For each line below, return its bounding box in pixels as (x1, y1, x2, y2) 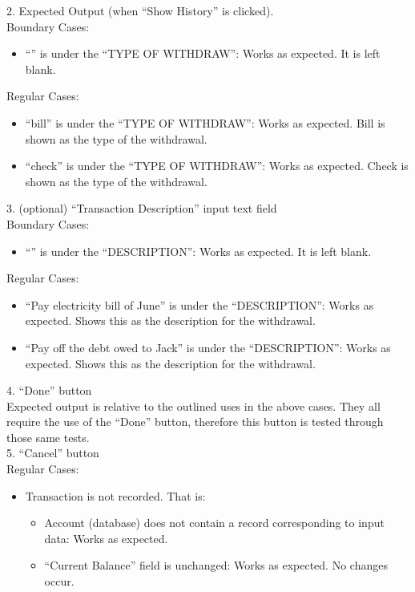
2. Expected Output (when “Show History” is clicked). (6, 2, 274, 18)
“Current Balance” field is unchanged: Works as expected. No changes (44, 557, 388, 574)
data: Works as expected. (44, 529, 168, 546)
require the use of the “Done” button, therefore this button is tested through (6, 413, 384, 430)
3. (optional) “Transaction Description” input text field (6, 200, 277, 217)
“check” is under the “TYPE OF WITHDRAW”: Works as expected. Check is (25, 157, 409, 174)
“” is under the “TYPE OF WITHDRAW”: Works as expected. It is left (25, 45, 381, 62)
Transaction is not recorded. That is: (25, 487, 206, 504)
